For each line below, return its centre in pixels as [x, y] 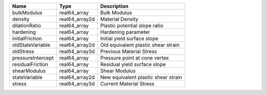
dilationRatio [27, 26]
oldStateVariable [31, 45]
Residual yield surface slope [133, 64]
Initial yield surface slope [129, 38]
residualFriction [30, 64]
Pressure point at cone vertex [134, 58]
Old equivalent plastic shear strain [140, 45]
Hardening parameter [125, 32]
